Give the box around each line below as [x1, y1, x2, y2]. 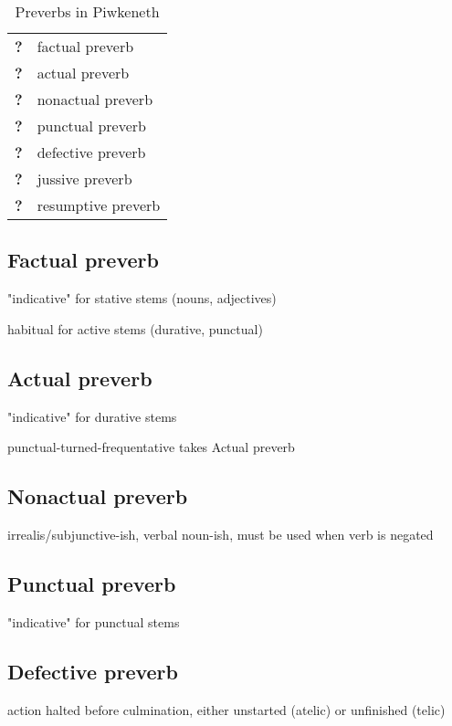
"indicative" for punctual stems [7, 612, 180, 631]
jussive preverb [37, 168, 132, 189]
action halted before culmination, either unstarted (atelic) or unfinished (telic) [7, 700, 446, 719]
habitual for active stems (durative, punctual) [7, 319, 263, 338]
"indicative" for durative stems [7, 406, 177, 426]
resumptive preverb [37, 195, 161, 216]
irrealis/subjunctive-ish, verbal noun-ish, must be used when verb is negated [7, 524, 434, 543]
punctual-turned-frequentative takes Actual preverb [7, 437, 295, 457]
